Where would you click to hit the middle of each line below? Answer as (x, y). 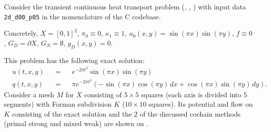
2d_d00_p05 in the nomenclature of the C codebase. (82, 16)
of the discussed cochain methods (190, 113)
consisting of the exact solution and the (72, 113)
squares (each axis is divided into (191, 94)
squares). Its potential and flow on (201, 104)
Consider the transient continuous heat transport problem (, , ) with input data (125, 6)
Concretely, (21, 33)
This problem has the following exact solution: (74, 60)
